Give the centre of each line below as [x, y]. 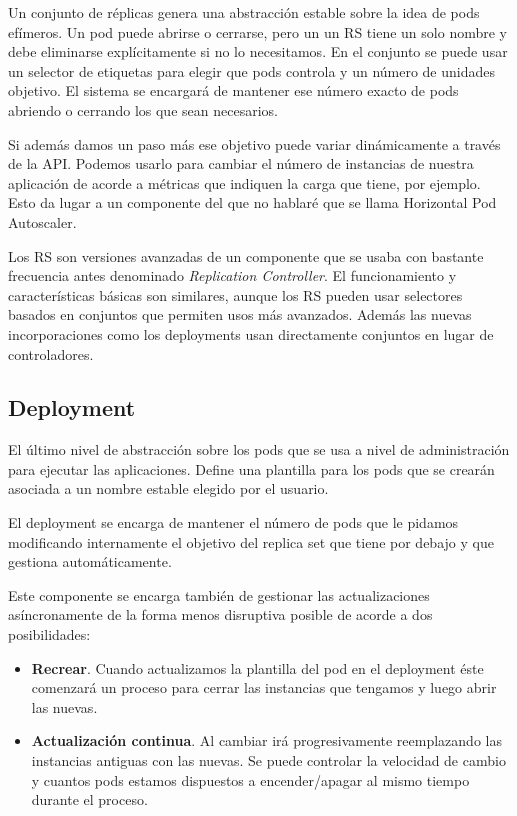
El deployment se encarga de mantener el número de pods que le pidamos [233, 522]
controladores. [51, 353]
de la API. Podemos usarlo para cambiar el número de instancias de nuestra [241, 163]
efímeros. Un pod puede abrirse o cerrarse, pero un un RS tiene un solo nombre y [257, 31]
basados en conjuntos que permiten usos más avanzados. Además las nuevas [240, 314]
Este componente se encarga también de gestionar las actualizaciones [219, 594]
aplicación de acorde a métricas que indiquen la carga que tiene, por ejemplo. [244, 182]
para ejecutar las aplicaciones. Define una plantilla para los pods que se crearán [251, 468]
